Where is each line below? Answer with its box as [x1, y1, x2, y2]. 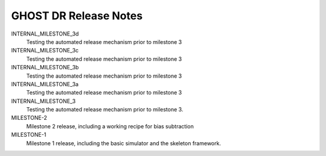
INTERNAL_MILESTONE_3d [11, 30, 79, 37]
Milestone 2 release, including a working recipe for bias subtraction [26, 122, 194, 129]
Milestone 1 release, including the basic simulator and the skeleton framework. [26, 139, 222, 147]
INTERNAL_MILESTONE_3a [11, 80, 78, 87]
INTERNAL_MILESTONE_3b [11, 64, 79, 71]
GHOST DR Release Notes [11, 9, 143, 22]
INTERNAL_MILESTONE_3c [11, 47, 79, 54]
